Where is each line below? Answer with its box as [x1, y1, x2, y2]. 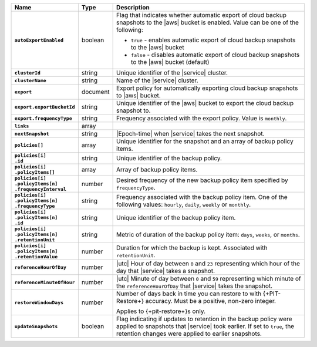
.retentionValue [14, 254, 58, 260]
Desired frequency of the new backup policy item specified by [116, 176, 289, 184]
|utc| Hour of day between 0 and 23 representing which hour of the [116, 260, 301, 267]
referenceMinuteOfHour [14, 279, 76, 285]
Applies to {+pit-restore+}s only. [116, 307, 205, 315]
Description [116, 4, 150, 11]
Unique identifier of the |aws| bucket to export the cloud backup [116, 99, 294, 107]
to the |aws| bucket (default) [131, 58, 210, 66]
